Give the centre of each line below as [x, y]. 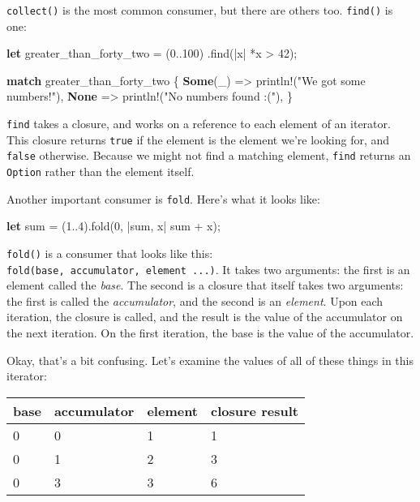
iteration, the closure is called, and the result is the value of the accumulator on [205, 317]
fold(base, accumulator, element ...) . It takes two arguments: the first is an [208, 269]
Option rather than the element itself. [101, 171]
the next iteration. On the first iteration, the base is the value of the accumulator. [210, 333]
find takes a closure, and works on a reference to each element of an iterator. [199, 124]
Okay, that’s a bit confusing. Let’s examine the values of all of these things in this [210, 360]
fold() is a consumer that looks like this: [110, 253]
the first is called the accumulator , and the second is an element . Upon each [195, 300]
